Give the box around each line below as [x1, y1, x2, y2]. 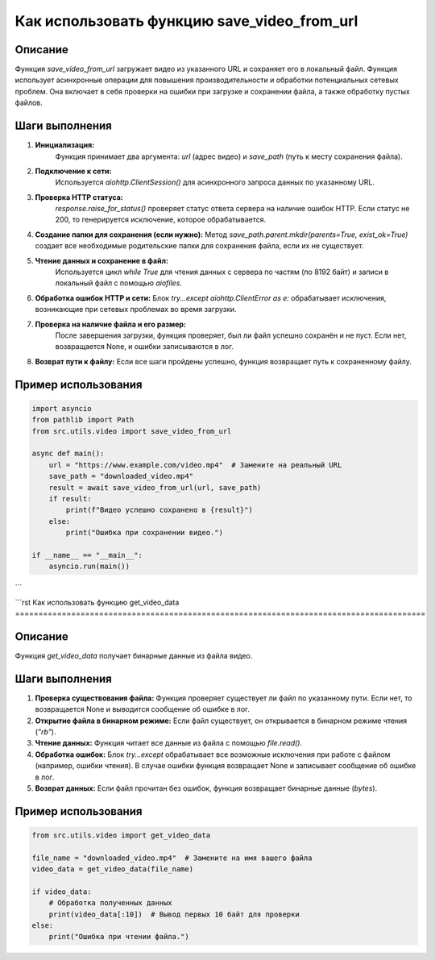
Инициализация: [35, 140, 95, 150]
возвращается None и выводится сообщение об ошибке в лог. [35, 704, 250, 714]
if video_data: [31, 887, 92, 896]
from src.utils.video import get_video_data [31, 830, 211, 840]
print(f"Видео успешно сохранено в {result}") [65, 505, 253, 515]
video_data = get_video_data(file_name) [31, 865, 193, 874]
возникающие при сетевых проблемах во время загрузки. [35, 305, 237, 314]
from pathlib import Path [31, 415, 135, 425]
